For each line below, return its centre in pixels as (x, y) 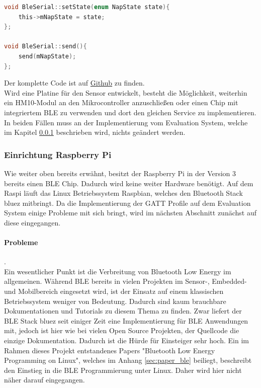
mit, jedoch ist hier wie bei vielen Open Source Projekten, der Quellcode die (122, 330)
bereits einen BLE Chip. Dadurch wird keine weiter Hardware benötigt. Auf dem (129, 183)
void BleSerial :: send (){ (46, 47)
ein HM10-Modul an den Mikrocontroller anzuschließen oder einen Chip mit (121, 102)
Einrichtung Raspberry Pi (58, 154)
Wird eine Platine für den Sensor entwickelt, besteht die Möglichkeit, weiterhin (126, 92)
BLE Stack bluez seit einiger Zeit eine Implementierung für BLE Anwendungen (126, 320)
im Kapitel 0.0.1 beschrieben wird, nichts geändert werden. (95, 132)
